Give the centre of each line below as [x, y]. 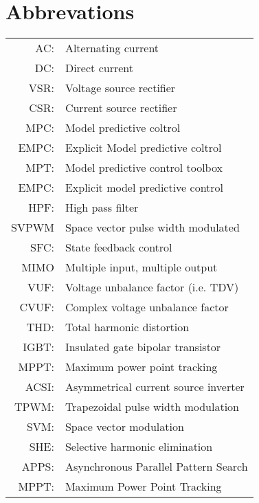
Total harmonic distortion [127, 327]
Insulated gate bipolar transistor [143, 347]
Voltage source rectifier [120, 88]
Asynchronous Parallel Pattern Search [156, 467]
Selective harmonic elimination [139, 447]
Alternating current [112, 48]
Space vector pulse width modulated [152, 227]
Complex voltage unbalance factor [147, 307]
